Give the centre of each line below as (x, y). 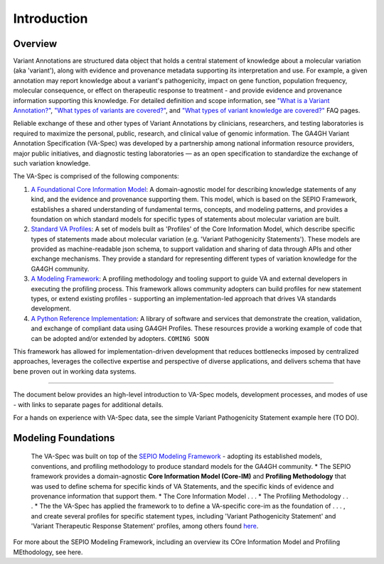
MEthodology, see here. (48, 552)
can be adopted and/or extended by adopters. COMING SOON (120, 338)
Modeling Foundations (64, 438)
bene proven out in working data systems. (75, 371)
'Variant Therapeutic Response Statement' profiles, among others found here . (145, 526)
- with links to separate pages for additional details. (88, 404)
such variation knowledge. (52, 163)
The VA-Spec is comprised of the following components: (96, 176)
